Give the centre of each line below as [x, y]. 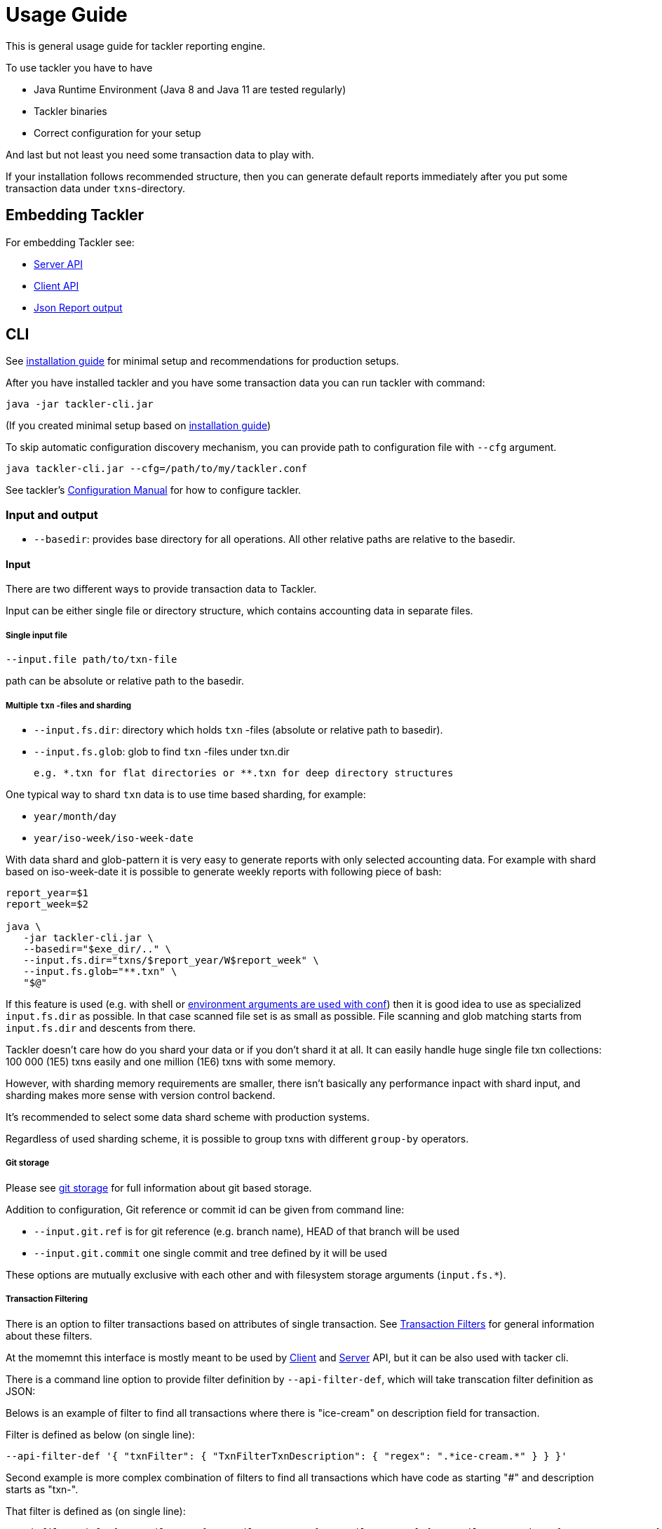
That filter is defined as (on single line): [96, 1511]
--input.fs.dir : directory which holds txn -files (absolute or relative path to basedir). [238, 729]
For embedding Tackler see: [70, 242]
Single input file [36, 635]
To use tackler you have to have [79, 67]
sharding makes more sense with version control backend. [141, 1095]
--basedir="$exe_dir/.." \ [97, 949]
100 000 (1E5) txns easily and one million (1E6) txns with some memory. [171, 1061]
